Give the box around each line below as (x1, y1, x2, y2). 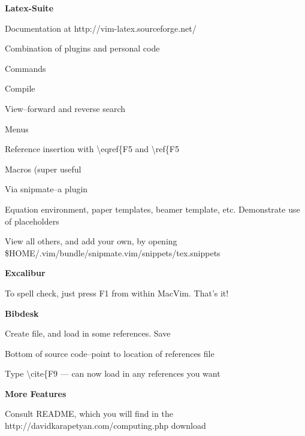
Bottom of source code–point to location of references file (5, 347, 215, 359)
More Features (5, 387, 67, 399)
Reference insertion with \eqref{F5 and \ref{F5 (5, 143, 179, 155)
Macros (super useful (5, 162, 81, 175)
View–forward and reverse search (5, 102, 125, 114)
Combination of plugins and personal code (5, 42, 160, 54)
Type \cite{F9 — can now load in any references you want (5, 367, 221, 380)
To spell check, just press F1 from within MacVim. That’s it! (5, 286, 229, 299)
